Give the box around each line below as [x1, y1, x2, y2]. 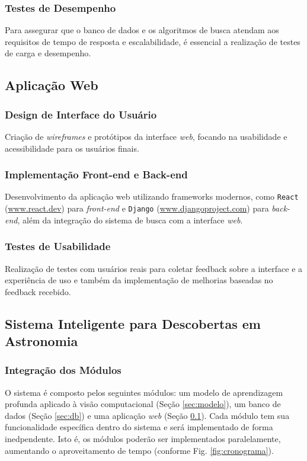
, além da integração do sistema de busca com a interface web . [17, 213, 243, 226]
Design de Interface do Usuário [5, 107, 157, 121]
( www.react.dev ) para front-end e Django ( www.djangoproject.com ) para [5, 202, 269, 215]
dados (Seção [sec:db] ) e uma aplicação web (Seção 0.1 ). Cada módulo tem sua [5, 409, 290, 421]
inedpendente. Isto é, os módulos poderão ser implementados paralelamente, [5, 433, 281, 445]
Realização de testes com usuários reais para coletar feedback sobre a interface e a [5, 262, 303, 274]
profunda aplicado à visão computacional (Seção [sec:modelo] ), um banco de [5, 398, 281, 410]
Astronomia [5, 332, 78, 350]
